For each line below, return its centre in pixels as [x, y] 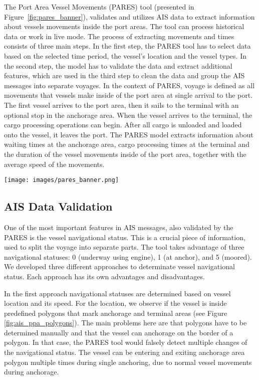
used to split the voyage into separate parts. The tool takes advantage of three [124, 247]
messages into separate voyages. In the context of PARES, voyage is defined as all [129, 85]
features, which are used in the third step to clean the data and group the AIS [124, 75]
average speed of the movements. [54, 164]
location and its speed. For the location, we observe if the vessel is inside [115, 303]
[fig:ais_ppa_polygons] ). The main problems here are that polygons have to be [125, 323]
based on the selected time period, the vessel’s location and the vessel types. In [125, 55]
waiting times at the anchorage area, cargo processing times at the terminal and [127, 144]
